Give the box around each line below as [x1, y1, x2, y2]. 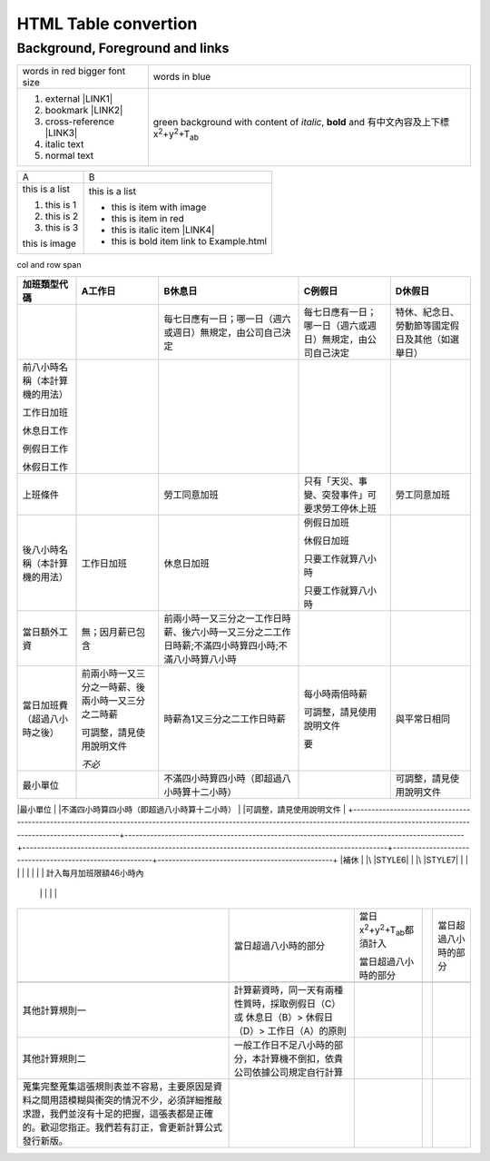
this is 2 [44, 210, 79, 222]
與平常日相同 [395, 713, 451, 725]
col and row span [16, 260, 82, 271]
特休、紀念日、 [395, 305, 460, 318]
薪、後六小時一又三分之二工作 [163, 625, 292, 638]
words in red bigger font [22, 64, 126, 77]
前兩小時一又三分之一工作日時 [163, 612, 292, 625]
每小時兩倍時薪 [303, 687, 367, 700]
